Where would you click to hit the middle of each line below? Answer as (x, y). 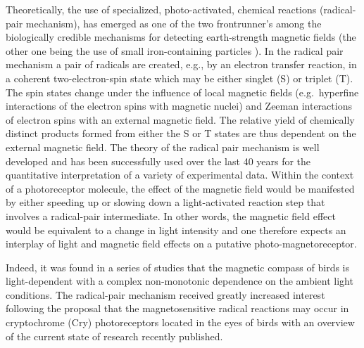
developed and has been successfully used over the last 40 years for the (158, 161)
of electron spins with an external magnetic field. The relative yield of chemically (180, 119)
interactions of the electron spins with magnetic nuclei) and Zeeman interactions (179, 106)
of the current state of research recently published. (114, 336)
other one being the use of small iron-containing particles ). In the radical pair (175, 50)
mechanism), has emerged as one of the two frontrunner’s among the (174, 23)
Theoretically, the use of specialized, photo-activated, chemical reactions (161, 9)
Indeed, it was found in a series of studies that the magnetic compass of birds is (178, 267)
